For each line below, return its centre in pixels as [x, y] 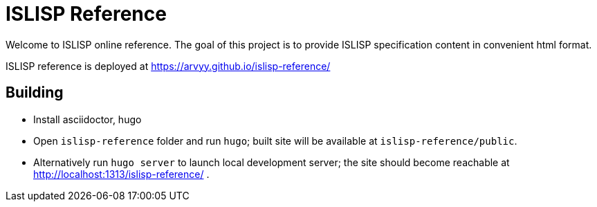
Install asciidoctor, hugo [88, 119]
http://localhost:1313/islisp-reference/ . [121, 174]
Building [35, 93]
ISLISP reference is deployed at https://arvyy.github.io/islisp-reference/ [168, 66]
